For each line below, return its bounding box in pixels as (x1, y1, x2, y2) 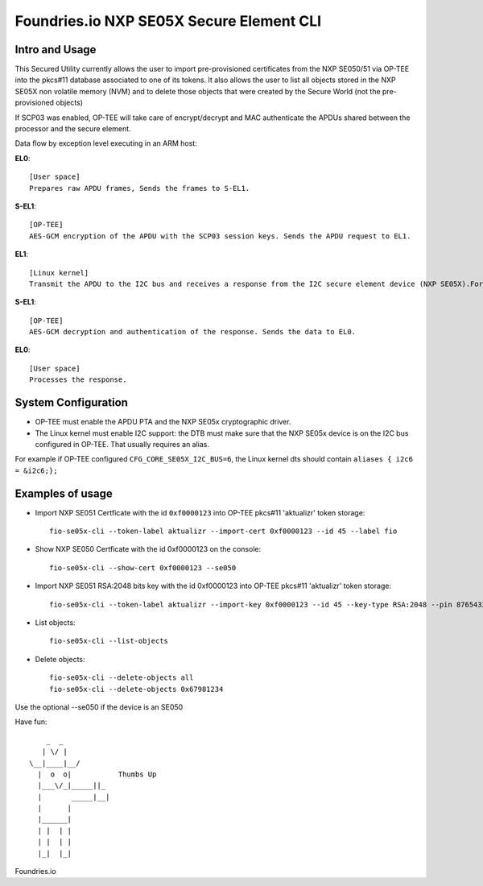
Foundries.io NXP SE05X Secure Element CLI (14, 12, 322, 30)
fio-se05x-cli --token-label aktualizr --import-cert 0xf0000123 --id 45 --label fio (49, 527, 398, 536)
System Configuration (14, 395, 129, 410)
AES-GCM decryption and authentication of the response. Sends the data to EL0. (29, 327, 357, 337)
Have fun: (14, 717, 47, 727)
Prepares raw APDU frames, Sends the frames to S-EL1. (29, 184, 250, 193)
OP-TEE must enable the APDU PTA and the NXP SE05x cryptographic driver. (35, 417, 291, 427)
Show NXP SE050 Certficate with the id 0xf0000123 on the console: (35, 544, 262, 554)
